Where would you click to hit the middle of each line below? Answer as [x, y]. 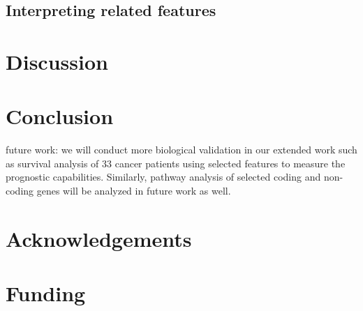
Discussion [57, 61]
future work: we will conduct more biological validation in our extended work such [181, 150]
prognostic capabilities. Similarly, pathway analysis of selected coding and [163, 177]
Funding [46, 293]
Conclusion [60, 116]
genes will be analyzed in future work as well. [134, 191]
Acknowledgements [99, 238]
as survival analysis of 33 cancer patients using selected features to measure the [176, 163]
